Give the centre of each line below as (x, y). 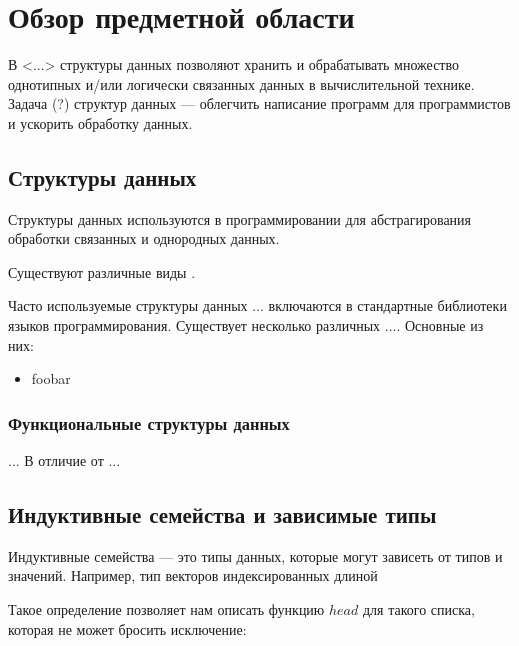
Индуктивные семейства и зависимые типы (222, 514)
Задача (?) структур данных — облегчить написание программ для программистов (259, 103)
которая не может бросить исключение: (127, 628)
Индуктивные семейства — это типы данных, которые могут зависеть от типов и (255, 555)
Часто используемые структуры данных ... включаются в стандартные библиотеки (257, 305)
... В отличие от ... (64, 460)
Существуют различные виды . (102, 271)
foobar (51, 378)
